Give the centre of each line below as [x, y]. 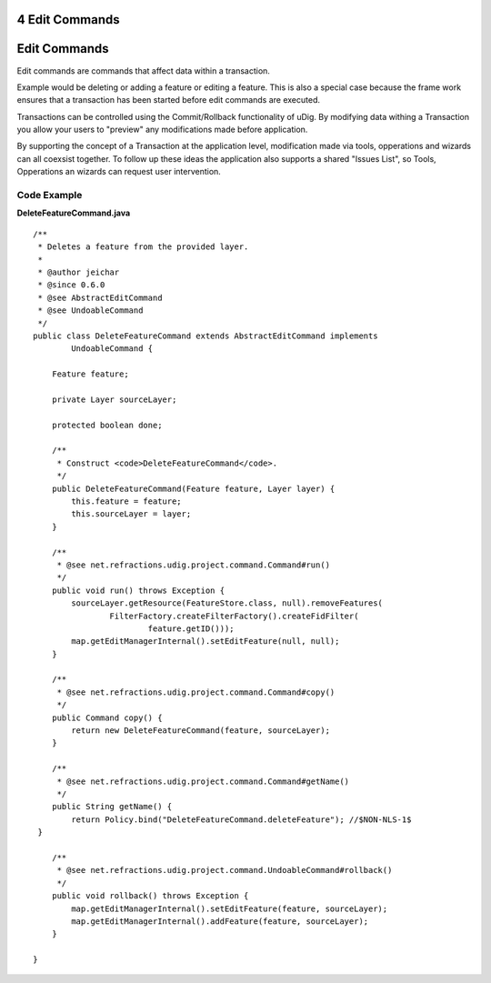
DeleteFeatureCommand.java [74, 213]
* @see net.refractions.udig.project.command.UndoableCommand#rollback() [225, 870]
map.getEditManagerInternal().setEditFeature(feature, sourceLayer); [230, 908]
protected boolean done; [107, 425]
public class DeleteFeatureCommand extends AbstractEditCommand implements [205, 336]
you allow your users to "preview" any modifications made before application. [162, 130]
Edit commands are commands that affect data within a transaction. [143, 70]
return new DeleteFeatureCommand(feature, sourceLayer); [201, 731]
